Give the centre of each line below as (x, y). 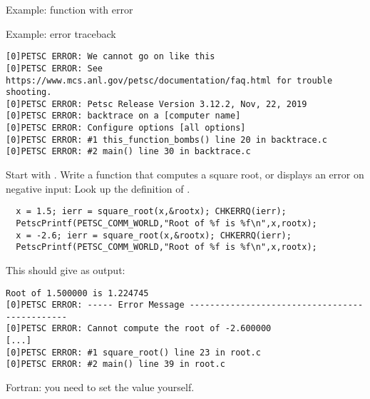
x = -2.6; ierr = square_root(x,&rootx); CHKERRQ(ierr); (154, 235)
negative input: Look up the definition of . (98, 188)
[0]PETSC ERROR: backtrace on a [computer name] (123, 116)
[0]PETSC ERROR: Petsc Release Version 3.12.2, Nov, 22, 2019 (156, 104)
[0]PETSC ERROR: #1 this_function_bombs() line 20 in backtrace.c (167, 140)
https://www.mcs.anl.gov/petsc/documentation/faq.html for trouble (169, 80)
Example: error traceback (61, 33)
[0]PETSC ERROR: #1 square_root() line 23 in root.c (133, 352)
